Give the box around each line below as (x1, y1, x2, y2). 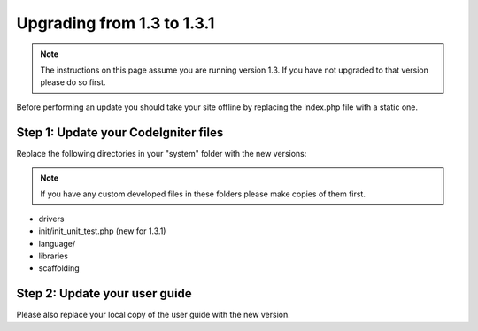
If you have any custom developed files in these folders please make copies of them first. (40, 189, 366, 199)
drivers (38, 213, 65, 224)
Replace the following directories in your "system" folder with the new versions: (16, 148, 307, 158)
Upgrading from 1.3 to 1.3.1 (16, 13, 215, 33)
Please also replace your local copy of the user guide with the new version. (16, 310, 291, 320)
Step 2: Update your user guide (16, 286, 192, 301)
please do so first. (40, 77, 106, 88)
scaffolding (38, 263, 80, 273)
